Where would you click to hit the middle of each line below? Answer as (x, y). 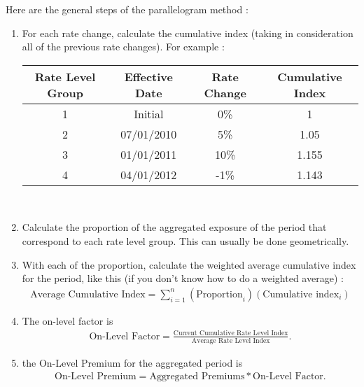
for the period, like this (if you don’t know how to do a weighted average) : (183, 278)
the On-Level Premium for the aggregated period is (132, 362)
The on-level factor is (68, 320)
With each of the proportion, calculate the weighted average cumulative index (189, 264)
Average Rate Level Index (231, 340)
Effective (148, 76)
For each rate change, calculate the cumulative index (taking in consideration (188, 33)
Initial (149, 113)
